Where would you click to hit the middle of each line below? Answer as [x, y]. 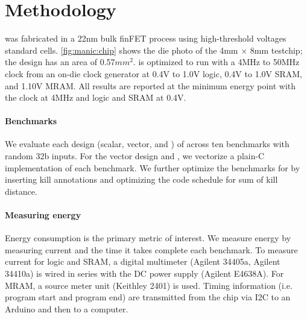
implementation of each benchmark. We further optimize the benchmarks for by [153, 167]
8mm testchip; [276, 50]
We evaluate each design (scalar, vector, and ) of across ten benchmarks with [147, 144]
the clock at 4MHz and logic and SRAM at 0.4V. [96, 97]
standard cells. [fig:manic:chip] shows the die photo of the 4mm [122, 50]
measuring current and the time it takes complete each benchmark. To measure [151, 249]
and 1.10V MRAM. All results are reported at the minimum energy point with [150, 85]
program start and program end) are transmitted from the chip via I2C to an [148, 297]
